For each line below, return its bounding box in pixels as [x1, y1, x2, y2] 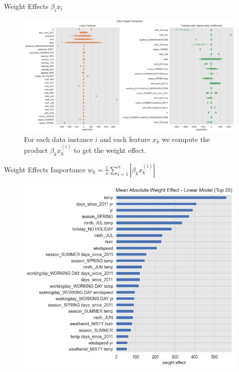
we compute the [161, 133, 210, 144]
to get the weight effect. [74, 145, 146, 155]
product [24, 145, 48, 155]
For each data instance [24, 133, 93, 144]
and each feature [100, 133, 150, 144]
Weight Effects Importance [4, 164, 86, 174]
